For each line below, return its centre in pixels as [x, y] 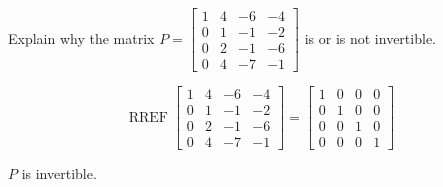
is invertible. [59, 173]
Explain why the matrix [81, 37]
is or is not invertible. [370, 37]
